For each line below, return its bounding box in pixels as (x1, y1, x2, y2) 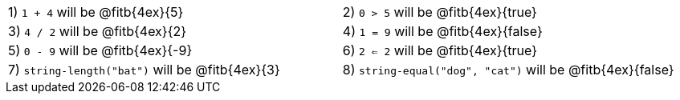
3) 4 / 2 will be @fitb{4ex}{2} (8, 23, 187, 39)
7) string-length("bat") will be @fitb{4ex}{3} (8, 62, 280, 78)
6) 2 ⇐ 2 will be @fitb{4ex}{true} (342, 42, 538, 58)
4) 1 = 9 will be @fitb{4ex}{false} (342, 23, 543, 39)
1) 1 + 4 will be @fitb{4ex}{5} (8, 4, 184, 20)
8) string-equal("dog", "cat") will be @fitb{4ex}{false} (342, 62, 674, 78)
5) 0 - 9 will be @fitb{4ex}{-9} (8, 42, 193, 58)
